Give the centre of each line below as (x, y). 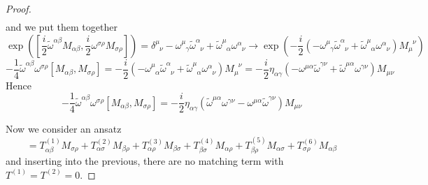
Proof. (19, 8)
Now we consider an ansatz (64, 129)
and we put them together (62, 27)
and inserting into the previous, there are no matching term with (145, 161)
